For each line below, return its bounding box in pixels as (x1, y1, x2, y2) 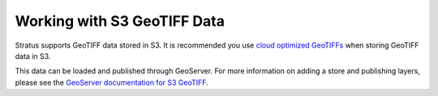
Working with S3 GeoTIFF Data (15, 12, 225, 30)
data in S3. (15, 51, 51, 61)
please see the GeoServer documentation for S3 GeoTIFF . (15, 77, 208, 87)
